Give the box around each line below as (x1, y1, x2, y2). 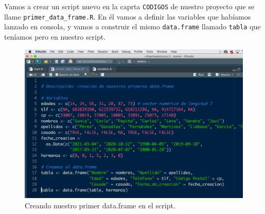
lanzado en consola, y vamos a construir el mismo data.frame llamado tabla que (4, 21, 261, 32)
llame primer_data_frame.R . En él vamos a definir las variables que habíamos (4, 11, 251, 22)
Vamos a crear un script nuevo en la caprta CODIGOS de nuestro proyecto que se (4, 1, 255, 11)
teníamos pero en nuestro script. (4, 31, 106, 42)
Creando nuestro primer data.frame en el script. (25, 200, 175, 210)
